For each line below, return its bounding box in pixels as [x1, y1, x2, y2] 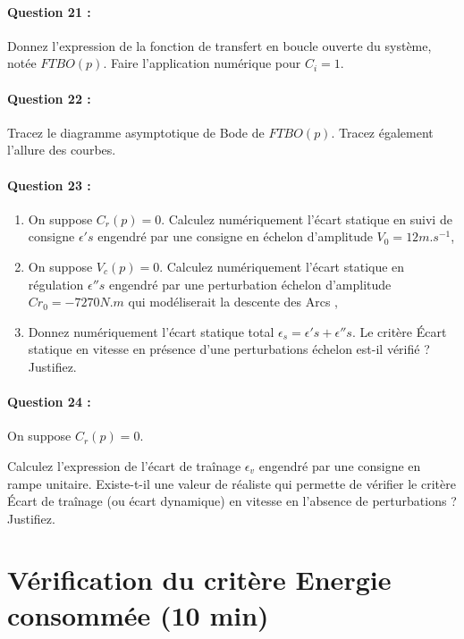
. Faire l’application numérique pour [103, 54, 301, 72]
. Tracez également [331, 122, 434, 141]
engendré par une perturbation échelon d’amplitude [109, 274, 392, 293]
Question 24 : [7, 392, 91, 411]
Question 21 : [7, 2, 91, 21]
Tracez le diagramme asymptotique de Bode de [7, 122, 265, 141]
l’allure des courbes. [7, 140, 116, 159]
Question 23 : [7, 175, 91, 194]
